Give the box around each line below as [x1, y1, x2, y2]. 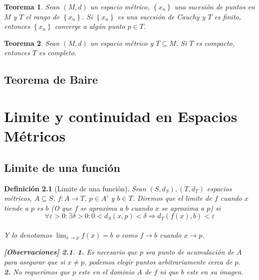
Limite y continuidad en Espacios [4, 106, 238, 126]
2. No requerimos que [4, 266, 70, 277]
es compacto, [196, 37, 235, 48]
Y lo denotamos [4, 229, 52, 240]
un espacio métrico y [90, 37, 154, 48]
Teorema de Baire [4, 72, 98, 87]
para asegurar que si [4, 256, 65, 267]
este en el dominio [78, 266, 135, 277]
